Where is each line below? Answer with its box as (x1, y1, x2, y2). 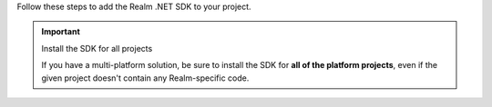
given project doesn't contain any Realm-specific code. (41, 73, 250, 83)
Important (41, 26, 81, 37)
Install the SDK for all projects (41, 43, 153, 53)
